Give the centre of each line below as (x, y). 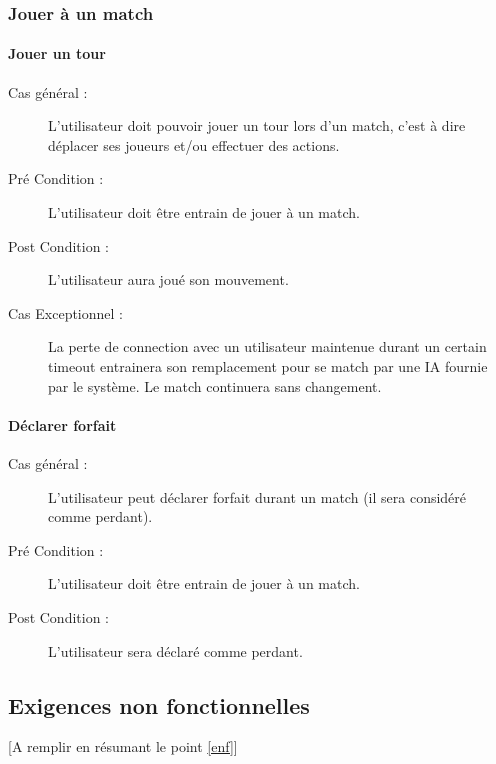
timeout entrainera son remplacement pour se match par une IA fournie (268, 365)
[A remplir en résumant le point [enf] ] (123, 746)
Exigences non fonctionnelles (159, 704)
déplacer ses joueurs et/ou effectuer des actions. (194, 144)
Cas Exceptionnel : (65, 312)
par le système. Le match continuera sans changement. (215, 385)
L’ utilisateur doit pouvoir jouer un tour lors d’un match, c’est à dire (257, 125)
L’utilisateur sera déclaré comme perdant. (175, 650)
